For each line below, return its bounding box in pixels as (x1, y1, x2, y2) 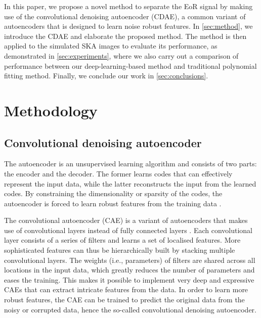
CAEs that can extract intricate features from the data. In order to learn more (4, 284, 248, 295)
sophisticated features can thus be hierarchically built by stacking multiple (4, 245, 235, 255)
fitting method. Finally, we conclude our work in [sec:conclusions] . (4, 70, 208, 81)
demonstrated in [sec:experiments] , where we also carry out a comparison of (4, 50, 239, 61)
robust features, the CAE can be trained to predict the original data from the (4, 294, 245, 305)
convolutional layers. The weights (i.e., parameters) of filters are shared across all (4, 254, 255, 265)
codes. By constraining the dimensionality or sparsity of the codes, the (4, 188, 223, 199)
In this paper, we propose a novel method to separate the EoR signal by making (4, 1, 253, 11)
